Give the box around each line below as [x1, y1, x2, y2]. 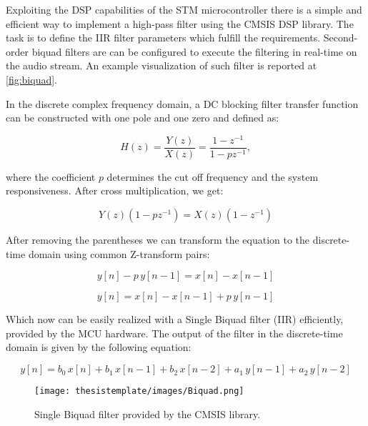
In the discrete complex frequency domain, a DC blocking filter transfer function [6, 96, 359, 111]
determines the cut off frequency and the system [106, 169, 319, 184]
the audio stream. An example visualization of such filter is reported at [6, 58, 317, 73]
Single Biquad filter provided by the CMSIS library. [34, 406, 261, 421]
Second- [323, 30, 358, 45]
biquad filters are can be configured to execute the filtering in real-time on [31, 44, 357, 59]
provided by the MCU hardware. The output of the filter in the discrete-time [6, 325, 343, 340]
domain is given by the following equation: [6, 340, 192, 355]
